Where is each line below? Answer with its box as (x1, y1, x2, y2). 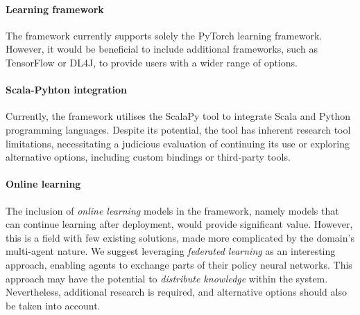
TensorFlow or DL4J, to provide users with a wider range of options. (6, 55, 298, 69)
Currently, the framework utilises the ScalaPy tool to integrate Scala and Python (6, 109, 350, 123)
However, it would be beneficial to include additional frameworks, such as (6, 42, 318, 56)
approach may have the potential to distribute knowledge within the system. (6, 271, 328, 285)
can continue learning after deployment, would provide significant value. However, (6, 217, 353, 231)
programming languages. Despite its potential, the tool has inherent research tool (6, 122, 351, 136)
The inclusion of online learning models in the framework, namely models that (6, 203, 339, 217)
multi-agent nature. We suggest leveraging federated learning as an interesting (6, 244, 336, 258)
